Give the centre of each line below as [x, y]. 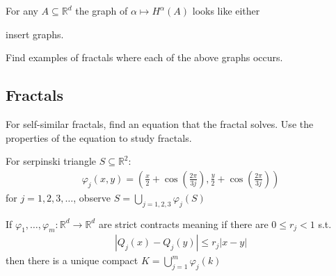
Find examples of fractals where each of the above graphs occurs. [144, 57]
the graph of [102, 10]
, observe [92, 197]
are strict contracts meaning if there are [183, 224]
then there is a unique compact [72, 260]
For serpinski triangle [51, 161]
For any [22, 10]
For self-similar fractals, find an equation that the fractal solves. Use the [160, 123]
